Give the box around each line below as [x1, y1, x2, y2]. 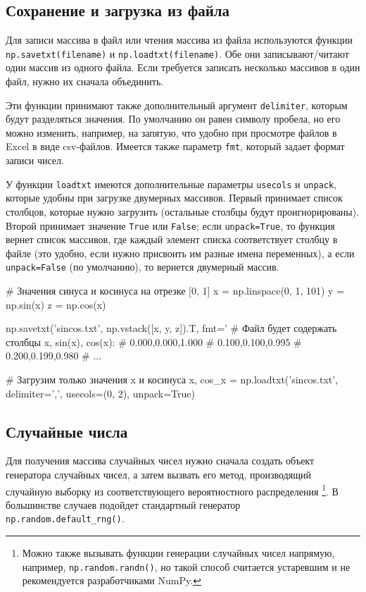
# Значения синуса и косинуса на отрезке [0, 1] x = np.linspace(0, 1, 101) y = [6, 283, 345, 298]
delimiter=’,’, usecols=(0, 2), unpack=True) [6, 386, 195, 400]
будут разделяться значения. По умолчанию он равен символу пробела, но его [6, 111, 341, 126]
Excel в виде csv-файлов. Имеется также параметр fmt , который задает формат [6, 139, 345, 154]
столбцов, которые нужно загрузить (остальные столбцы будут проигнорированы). [6, 204, 360, 218]
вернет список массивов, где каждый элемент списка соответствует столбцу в [6, 232, 338, 247]
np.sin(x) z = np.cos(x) [6, 297, 106, 312]
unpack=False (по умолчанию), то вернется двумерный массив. [6, 259, 279, 274]
